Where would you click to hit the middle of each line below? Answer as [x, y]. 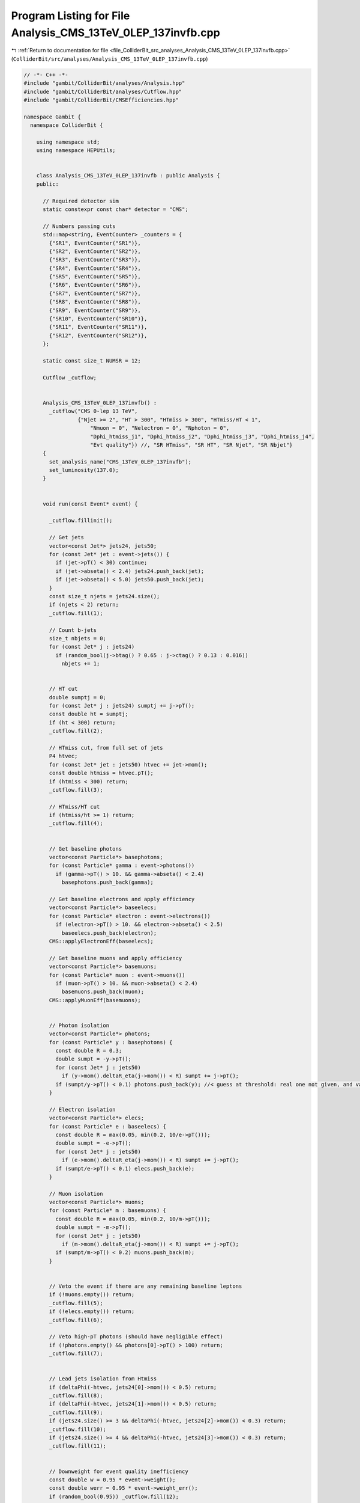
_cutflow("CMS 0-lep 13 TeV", [93, 411]
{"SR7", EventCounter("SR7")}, [95, 293]
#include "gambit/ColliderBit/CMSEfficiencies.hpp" [101, 100]
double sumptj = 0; [77, 697]
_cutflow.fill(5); [76, 1303]
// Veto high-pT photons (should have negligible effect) [136, 1337]
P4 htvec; [63, 756]
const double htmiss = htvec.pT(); [101, 773]
